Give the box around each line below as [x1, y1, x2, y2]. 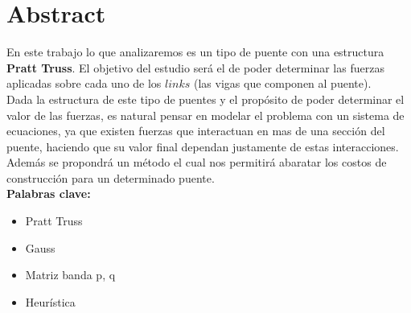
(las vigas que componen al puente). [194, 75, 372, 92]
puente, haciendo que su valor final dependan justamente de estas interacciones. [6, 138, 399, 154]
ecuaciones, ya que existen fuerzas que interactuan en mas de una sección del [6, 122, 385, 139]
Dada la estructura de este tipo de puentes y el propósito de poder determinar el [6, 90, 405, 107]
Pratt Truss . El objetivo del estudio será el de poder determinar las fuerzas [6, 59, 384, 76]
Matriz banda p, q [25, 266, 116, 283]
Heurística [25, 293, 76, 310]
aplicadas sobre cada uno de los [6, 75, 162, 92]
